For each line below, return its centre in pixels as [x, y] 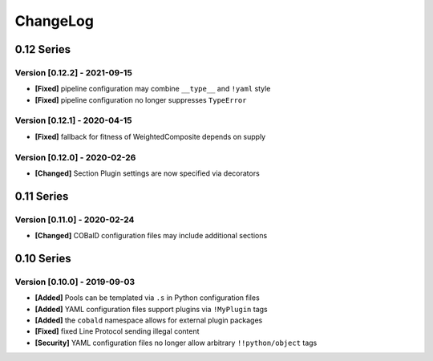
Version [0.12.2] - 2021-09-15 [73, 72]
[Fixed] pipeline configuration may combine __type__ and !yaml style [153, 89]
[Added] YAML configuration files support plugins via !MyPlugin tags [151, 309]
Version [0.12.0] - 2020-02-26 [75, 157]
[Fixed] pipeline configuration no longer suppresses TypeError [141, 99]
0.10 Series [43, 258]
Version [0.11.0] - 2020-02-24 [75, 219]
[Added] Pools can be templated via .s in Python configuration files [147, 298]
